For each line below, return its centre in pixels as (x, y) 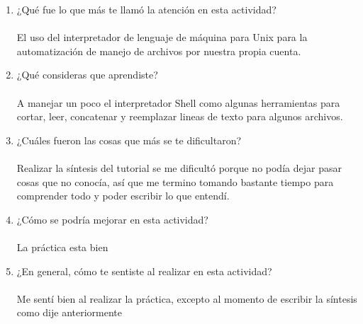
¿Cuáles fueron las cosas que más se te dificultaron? (129, 140)
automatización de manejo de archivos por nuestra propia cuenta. (159, 51)
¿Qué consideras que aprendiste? (87, 75)
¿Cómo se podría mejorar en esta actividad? (112, 219)
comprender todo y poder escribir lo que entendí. (123, 196)
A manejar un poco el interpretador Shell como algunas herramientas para (178, 102)
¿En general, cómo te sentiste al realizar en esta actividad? (144, 271)
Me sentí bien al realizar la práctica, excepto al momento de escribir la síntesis (187, 298)
